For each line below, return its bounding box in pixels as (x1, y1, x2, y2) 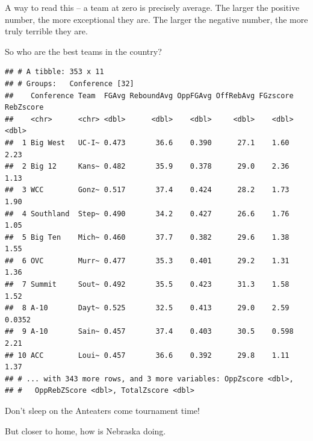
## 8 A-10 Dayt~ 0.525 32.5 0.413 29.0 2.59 (5, 304, 290, 313)
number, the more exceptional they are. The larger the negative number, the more (5, 13, 308, 25)
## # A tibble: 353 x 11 (5, 67, 104, 77)
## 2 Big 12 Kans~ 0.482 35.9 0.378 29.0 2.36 (5, 162, 290, 171)
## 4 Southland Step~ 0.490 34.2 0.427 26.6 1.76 (5, 209, 290, 218)
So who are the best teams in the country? (5, 45, 162, 57)
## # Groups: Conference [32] (5, 79, 134, 88)
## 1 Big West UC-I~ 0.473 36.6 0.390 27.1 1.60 (5, 138, 290, 147)
